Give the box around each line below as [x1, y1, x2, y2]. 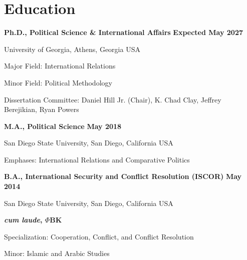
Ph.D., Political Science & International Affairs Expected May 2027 [4, 27, 243, 37]
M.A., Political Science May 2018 [4, 120, 122, 131]
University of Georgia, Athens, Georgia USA [4, 43, 140, 54]
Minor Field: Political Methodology [4, 77, 112, 87]
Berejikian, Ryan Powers [4, 104, 79, 114]
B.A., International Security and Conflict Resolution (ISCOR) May [4, 171, 242, 181]
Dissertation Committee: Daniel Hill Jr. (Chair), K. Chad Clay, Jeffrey [4, 94, 221, 104]
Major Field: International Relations [4, 60, 116, 71]
